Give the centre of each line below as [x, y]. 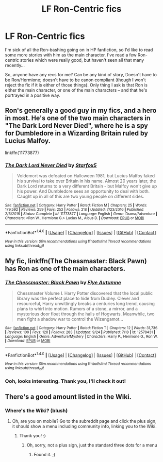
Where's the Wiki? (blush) [36, 411]
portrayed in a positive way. [33, 95]
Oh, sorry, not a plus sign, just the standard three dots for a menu [92, 445]
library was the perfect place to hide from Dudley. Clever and [78, 298]
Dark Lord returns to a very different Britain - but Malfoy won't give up [87, 186]
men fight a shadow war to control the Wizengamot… [70, 319]
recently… [15, 65]
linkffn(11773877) [22, 153]
